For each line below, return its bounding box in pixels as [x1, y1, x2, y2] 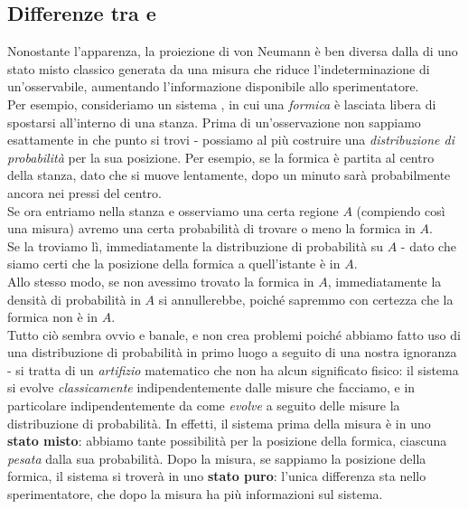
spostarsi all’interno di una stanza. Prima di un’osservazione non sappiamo [7, 112, 421, 131]
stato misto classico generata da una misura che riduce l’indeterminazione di [7, 59, 430, 78]
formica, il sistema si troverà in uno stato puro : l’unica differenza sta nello [7, 467, 426, 485]
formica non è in [7, 307, 98, 326]
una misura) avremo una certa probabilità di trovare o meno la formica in [7, 219, 416, 238]
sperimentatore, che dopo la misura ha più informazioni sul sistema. [7, 485, 383, 504]
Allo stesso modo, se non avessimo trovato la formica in [7, 271, 314, 290]
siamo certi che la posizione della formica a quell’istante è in [7, 254, 341, 273]
